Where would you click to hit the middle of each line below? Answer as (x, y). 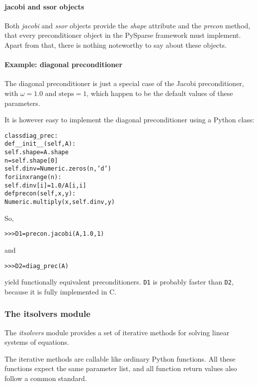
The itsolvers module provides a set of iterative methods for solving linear (117, 332)
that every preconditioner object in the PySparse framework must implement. (123, 35)
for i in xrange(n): (33, 177)
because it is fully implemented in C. (60, 291)
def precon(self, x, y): (40, 194)
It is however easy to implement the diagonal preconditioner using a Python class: (129, 120)
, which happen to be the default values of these (160, 93)
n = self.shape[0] (31, 160)
